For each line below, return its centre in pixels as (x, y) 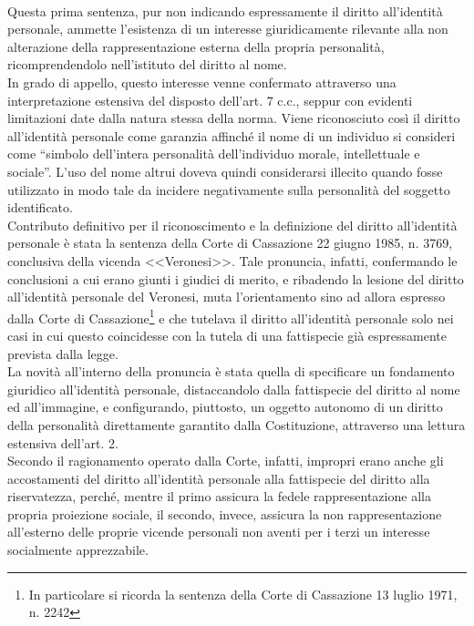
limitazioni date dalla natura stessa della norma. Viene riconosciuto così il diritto (234, 118)
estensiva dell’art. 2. (63, 442)
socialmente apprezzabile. (78, 550)
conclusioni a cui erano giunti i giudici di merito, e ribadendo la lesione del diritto (236, 278)
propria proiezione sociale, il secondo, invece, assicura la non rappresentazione (225, 513)
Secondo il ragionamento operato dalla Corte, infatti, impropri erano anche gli (226, 461)
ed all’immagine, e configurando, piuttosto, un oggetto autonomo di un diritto (225, 407)
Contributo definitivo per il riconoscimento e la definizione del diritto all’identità (232, 225)
